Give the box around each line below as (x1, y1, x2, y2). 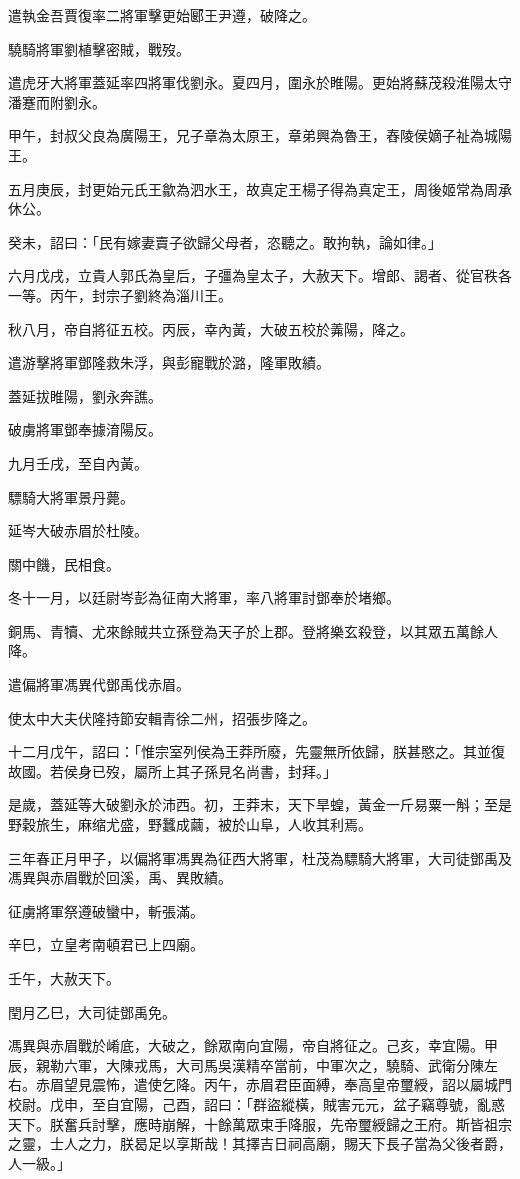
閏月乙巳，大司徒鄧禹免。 (8, 1001, 176, 1022)
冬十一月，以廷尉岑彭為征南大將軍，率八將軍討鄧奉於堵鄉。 (8, 587, 400, 608)
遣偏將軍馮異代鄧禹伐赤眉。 (8, 674, 190, 695)
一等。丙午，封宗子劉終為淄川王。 (8, 284, 232, 305)
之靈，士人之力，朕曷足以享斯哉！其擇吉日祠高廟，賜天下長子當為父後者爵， (8, 1133, 512, 1154)
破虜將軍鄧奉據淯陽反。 (8, 419, 162, 440)
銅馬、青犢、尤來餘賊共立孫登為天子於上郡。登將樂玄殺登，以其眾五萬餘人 (8, 620, 498, 641)
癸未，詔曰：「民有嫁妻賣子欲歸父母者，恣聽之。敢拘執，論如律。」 (8, 231, 442, 252)
